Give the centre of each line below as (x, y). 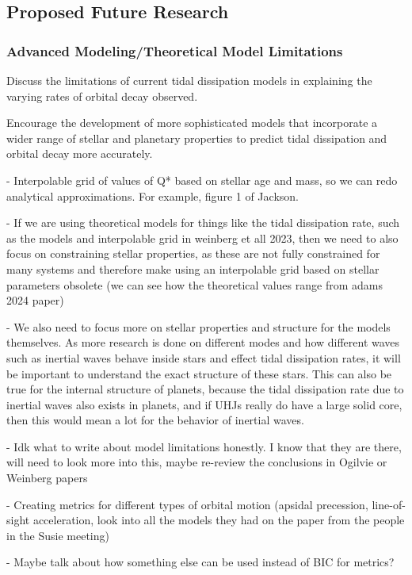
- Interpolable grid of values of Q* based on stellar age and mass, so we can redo (202, 180)
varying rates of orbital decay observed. (102, 96)
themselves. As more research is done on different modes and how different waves (203, 342)
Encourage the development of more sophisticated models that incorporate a (192, 123)
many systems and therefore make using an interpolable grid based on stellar (193, 268)
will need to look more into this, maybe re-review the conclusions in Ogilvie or (197, 462)
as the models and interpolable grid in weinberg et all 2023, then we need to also (202, 238)
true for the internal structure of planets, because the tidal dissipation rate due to (205, 389)
